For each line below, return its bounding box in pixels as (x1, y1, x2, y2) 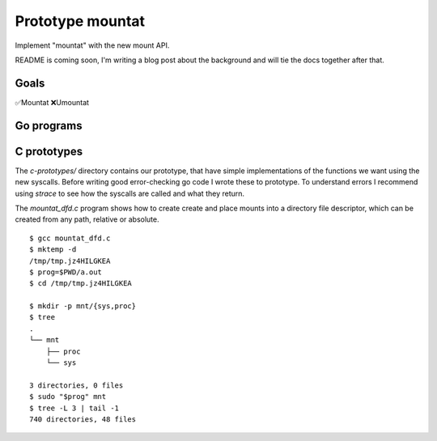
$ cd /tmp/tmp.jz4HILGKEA (29, 279, 133, 288)
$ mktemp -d (29, 245, 77, 254)
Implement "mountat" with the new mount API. (15, 40, 170, 50)
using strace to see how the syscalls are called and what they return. (15, 189, 245, 198)
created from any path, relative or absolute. (15, 214, 159, 224)
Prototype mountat (15, 12, 146, 30)
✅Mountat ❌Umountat (15, 97, 89, 107)
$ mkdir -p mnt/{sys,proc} (29, 302, 137, 311)
